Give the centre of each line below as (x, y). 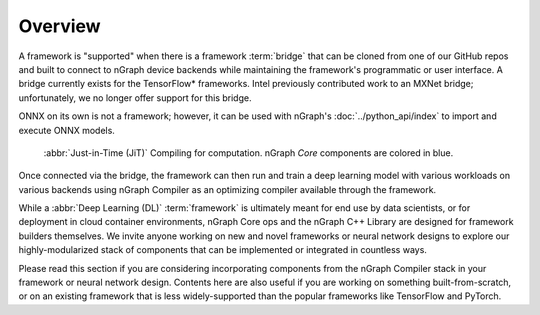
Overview (59, 26)
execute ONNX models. (66, 130)
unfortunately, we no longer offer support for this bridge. (135, 97)
